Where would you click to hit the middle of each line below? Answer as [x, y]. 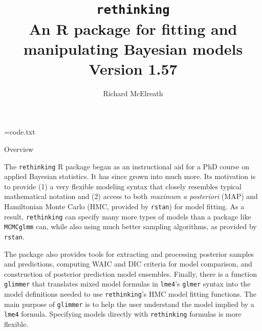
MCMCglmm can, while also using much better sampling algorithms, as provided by [130, 226]
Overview [19, 149]
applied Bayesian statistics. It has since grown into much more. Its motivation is [130, 176]
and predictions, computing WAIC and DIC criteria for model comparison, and [128, 264]
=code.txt [20, 132]
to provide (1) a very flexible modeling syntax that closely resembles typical [123, 186]
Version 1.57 [133, 68]
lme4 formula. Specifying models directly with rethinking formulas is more [123, 314]
